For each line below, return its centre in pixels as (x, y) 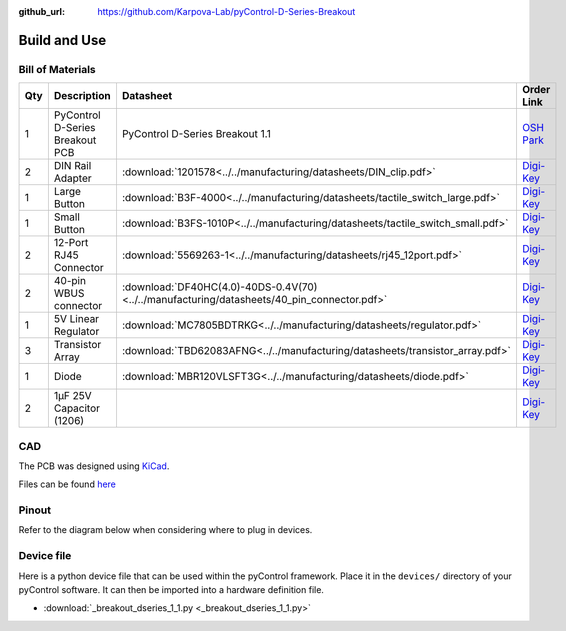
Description (82, 96)
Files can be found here (67, 484)
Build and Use (62, 40)
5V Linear (76, 319)
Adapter (72, 178)
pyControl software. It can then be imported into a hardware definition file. (171, 589)
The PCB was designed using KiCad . (94, 466)
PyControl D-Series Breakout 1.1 (196, 134)
